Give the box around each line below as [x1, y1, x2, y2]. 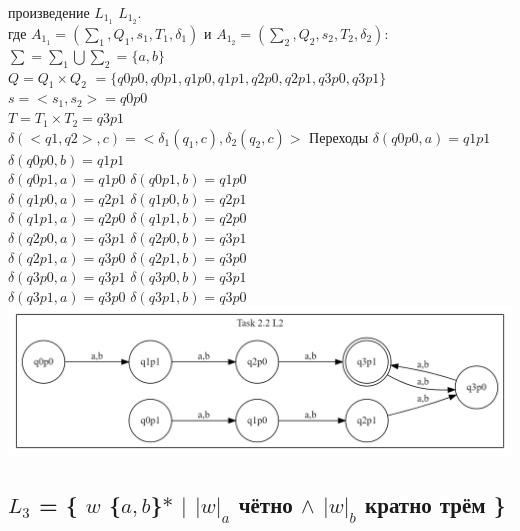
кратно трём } [365, 489, 506, 519]
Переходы [309, 126, 369, 147]
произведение [8, 2, 90, 22]
